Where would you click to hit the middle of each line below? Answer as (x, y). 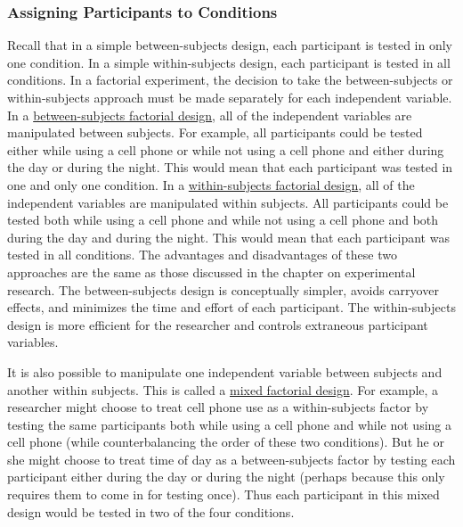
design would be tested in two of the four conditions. (151, 511)
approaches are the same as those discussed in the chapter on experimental (211, 272)
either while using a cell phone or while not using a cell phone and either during (226, 149)
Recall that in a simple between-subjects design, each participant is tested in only (230, 45)
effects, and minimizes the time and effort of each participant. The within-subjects (231, 307)
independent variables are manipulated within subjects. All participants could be (228, 202)
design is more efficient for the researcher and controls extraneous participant (218, 324)
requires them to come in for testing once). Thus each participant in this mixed (223, 494)
